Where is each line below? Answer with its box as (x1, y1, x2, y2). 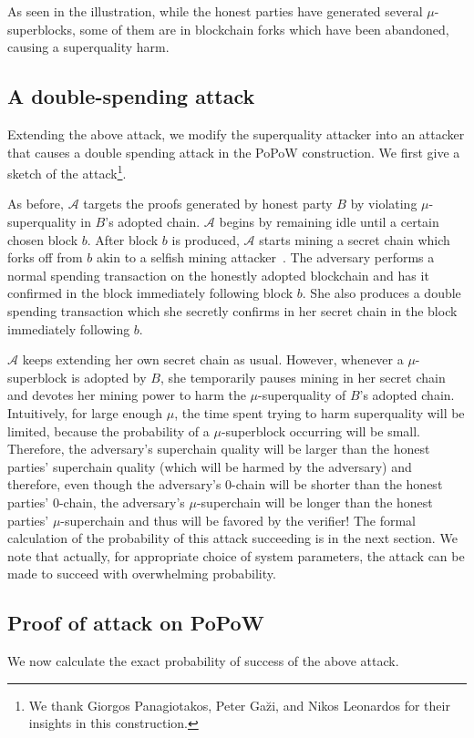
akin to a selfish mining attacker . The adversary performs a (96, 248, 435, 267)
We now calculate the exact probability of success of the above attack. (7, 651, 399, 671)
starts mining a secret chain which (259, 230, 450, 249)
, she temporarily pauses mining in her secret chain (160, 367, 446, 386)
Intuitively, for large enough (7, 403, 163, 422)
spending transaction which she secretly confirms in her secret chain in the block (7, 301, 458, 320)
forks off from (7, 248, 83, 267)
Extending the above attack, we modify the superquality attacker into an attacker (7, 124, 465, 143)
